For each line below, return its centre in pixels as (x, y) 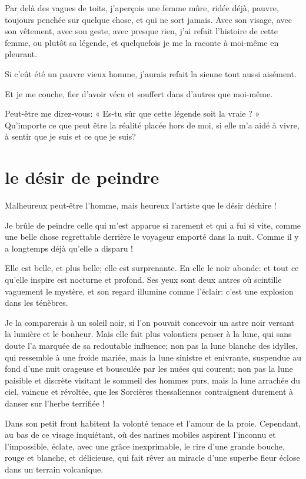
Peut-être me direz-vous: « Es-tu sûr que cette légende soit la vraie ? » (132, 113)
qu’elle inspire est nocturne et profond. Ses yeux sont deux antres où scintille (143, 280)
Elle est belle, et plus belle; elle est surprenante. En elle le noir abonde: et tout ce (152, 268)
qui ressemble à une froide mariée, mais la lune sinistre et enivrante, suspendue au (153, 357)
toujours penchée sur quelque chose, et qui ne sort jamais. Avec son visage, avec (148, 19)
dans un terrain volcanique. (54, 469)
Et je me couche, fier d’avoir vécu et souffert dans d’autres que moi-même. (139, 93)
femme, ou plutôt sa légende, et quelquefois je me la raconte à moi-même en (142, 42)
